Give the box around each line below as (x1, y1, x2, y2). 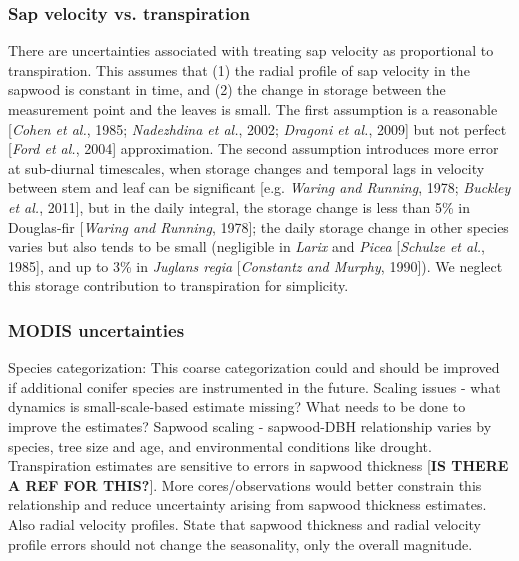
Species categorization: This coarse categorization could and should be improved (8, 357, 500, 378)
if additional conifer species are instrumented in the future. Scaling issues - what (8, 376, 501, 397)
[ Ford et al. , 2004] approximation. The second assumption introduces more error (8, 138, 499, 159)
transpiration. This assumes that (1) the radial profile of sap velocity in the (8, 59, 470, 80)
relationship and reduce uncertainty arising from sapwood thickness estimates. (8, 494, 487, 515)
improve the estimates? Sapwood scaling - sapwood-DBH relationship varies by (8, 415, 492, 436)
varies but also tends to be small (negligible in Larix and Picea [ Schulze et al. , (8, 236, 485, 257)
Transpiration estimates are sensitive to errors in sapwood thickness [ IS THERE (8, 455, 509, 476)
